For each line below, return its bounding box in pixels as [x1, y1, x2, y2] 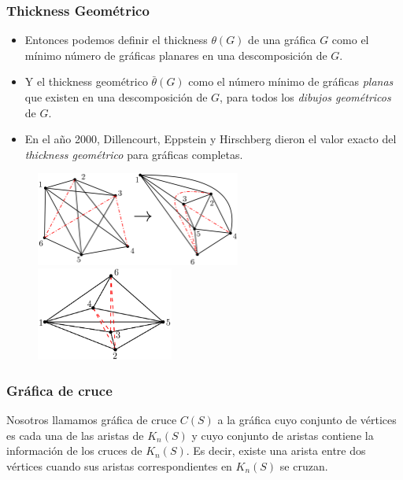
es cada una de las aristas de [6, 426, 144, 443]
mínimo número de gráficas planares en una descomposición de [24, 46, 327, 63]
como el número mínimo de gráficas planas [188, 73, 394, 90]
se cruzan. [279, 458, 328, 474]
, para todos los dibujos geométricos [220, 89, 391, 105]
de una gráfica [248, 31, 316, 48]
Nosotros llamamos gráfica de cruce [6, 412, 177, 428]
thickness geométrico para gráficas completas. [24, 146, 243, 162]
